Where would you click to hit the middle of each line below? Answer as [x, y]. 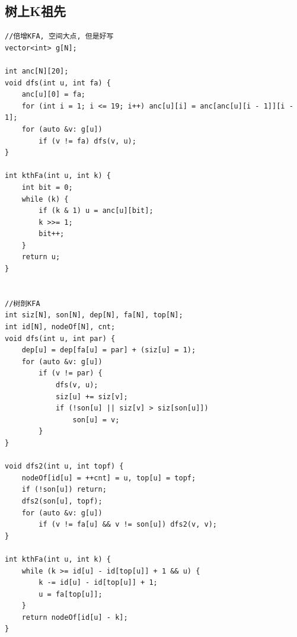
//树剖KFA [23, 303]
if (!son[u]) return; [64, 490]
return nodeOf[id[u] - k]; [75, 617]
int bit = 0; [47, 187]
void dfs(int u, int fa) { [58, 83]
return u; [41, 257]
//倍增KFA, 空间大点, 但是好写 [59, 36]
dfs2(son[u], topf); [62, 501]
